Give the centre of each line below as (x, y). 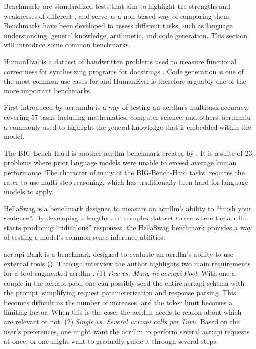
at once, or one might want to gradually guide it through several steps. (111, 341)
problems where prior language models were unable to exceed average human (120, 162)
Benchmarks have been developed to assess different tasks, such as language (118, 25)
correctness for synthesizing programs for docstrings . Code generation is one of (124, 71)
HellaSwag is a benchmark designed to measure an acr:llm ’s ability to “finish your (128, 208)
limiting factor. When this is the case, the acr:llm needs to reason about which (123, 312)
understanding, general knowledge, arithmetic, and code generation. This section (126, 35)
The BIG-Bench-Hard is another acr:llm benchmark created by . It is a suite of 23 (128, 153)
